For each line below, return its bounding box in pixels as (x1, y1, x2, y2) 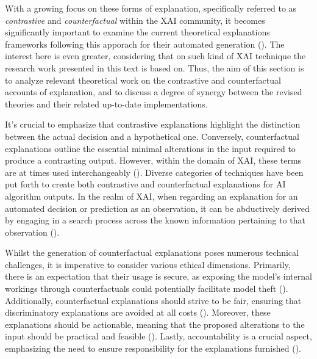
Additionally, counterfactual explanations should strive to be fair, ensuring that (5, 294, 302, 306)
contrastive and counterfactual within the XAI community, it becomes (5, 13, 265, 26)
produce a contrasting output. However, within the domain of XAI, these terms (5, 154, 302, 167)
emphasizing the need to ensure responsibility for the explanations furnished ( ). (5, 342, 301, 355)
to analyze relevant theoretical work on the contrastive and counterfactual (5, 73, 281, 86)
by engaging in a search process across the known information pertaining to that (5, 214, 305, 227)
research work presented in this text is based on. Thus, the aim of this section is (5, 61, 304, 74)
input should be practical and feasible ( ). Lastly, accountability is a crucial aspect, (5, 330, 312, 343)
